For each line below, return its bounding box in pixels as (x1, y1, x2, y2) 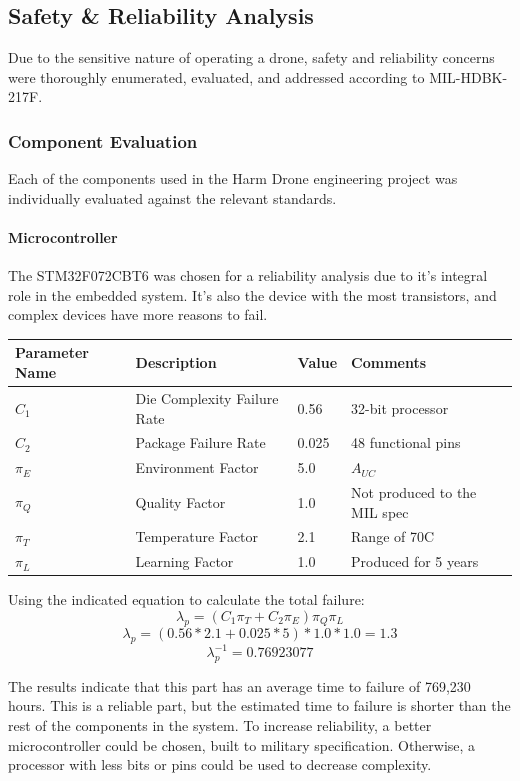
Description (135, 352, 217, 373)
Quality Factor (135, 491, 226, 512)
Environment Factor (135, 457, 259, 478)
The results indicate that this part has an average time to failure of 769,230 (8, 675, 471, 696)
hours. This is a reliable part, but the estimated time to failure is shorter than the (8, 695, 511, 716)
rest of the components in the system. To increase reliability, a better (8, 715, 432, 736)
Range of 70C (351, 526, 435, 547)
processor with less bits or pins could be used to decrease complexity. (8, 754, 432, 775)
